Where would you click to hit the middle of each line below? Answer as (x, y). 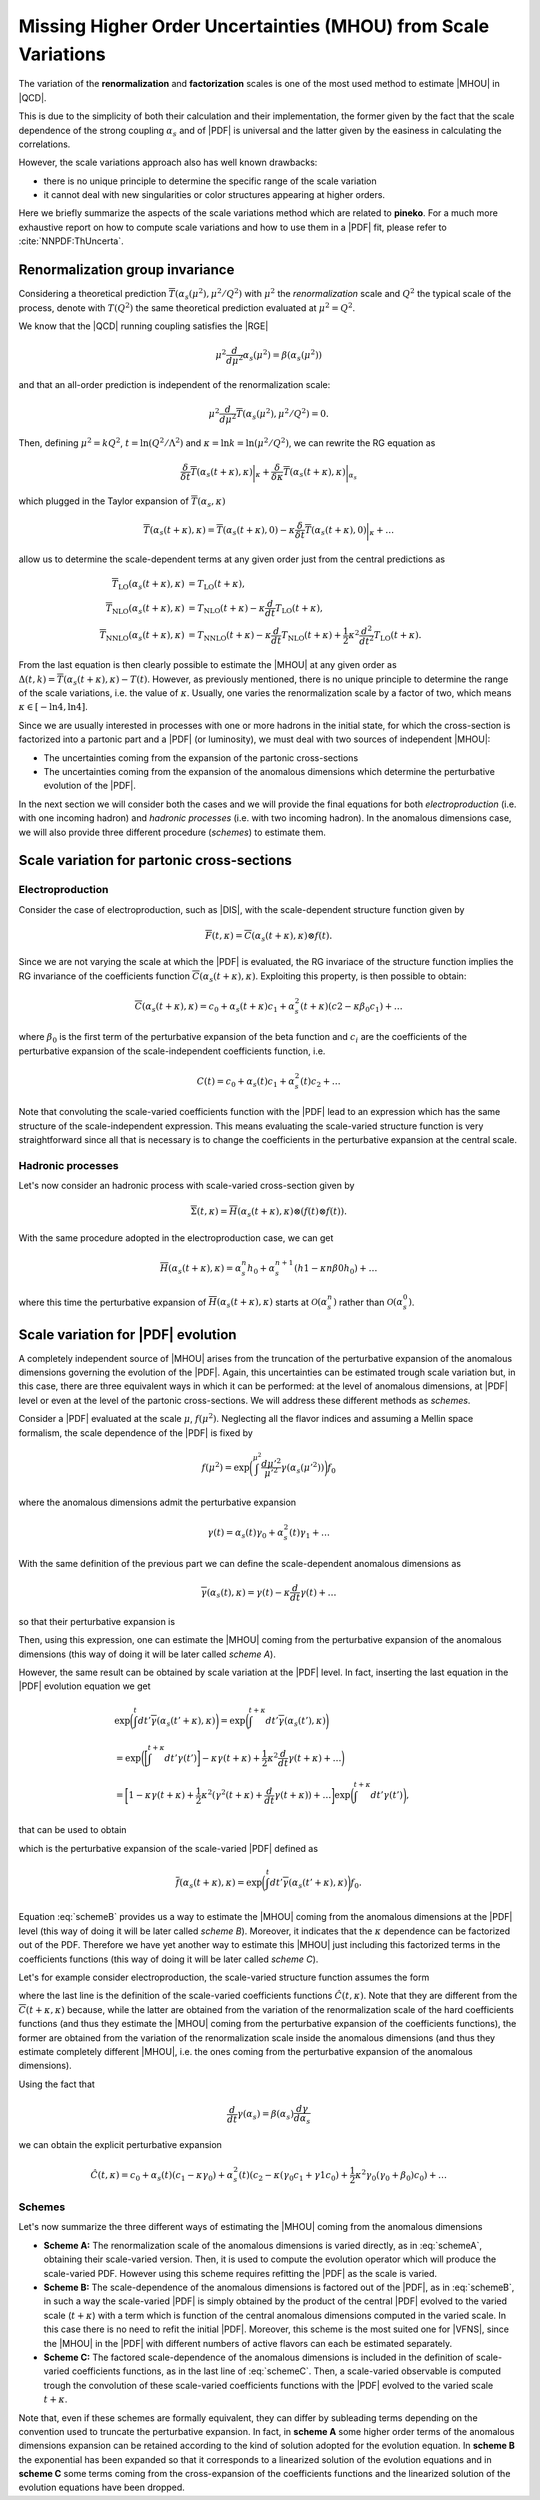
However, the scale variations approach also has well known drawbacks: (168, 162)
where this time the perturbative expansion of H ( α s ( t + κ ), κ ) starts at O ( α (173, 1303)
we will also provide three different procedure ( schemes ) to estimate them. (172, 832)
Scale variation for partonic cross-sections (155, 860)
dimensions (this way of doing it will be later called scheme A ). (147, 1654)
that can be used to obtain (72, 1830)
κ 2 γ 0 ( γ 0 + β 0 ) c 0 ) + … (401, 2175)
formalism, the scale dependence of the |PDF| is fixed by (136, 1432)
